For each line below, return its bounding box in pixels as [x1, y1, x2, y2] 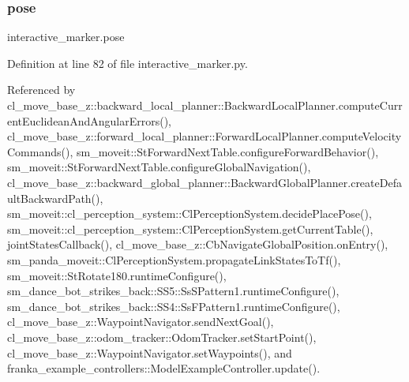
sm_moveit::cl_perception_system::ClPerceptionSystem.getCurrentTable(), [7, 220, 373, 237]
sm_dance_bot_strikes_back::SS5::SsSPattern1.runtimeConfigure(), [7, 283, 340, 299]
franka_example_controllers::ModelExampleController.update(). [7, 360, 321, 376]
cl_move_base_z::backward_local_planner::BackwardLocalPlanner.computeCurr [7, 97, 403, 113]
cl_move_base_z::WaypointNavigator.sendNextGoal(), [7, 313, 274, 330]
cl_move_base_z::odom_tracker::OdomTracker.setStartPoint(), [7, 328, 317, 345]
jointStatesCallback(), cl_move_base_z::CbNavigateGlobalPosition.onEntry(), [7, 236, 388, 253]
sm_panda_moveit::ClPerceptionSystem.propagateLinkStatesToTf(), [7, 251, 341, 268]
